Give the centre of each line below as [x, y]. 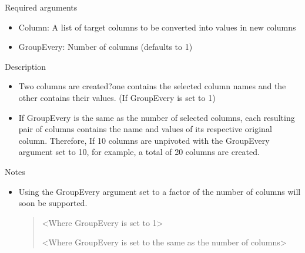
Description [25, 66]
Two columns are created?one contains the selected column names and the [152, 86]
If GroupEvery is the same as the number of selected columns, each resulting [157, 117]
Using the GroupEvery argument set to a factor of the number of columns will [160, 191]
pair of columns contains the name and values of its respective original [145, 129]
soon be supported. [53, 203]
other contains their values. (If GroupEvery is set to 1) [117, 97]
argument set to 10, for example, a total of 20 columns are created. [139, 152]
